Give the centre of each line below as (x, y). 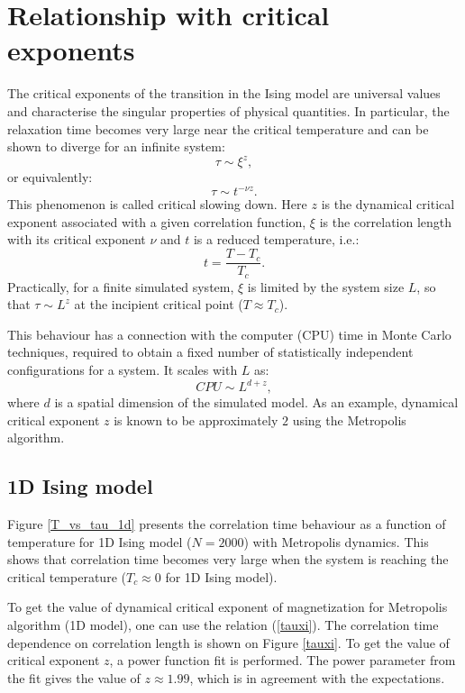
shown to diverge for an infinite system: (116, 146)
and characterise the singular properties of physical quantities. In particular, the (228, 110)
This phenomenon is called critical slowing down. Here (157, 204)
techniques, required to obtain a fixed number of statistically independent (210, 352)
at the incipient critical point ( (159, 304)
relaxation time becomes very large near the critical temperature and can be (218, 128)
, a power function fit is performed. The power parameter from (283, 660)
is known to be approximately (196, 419)
